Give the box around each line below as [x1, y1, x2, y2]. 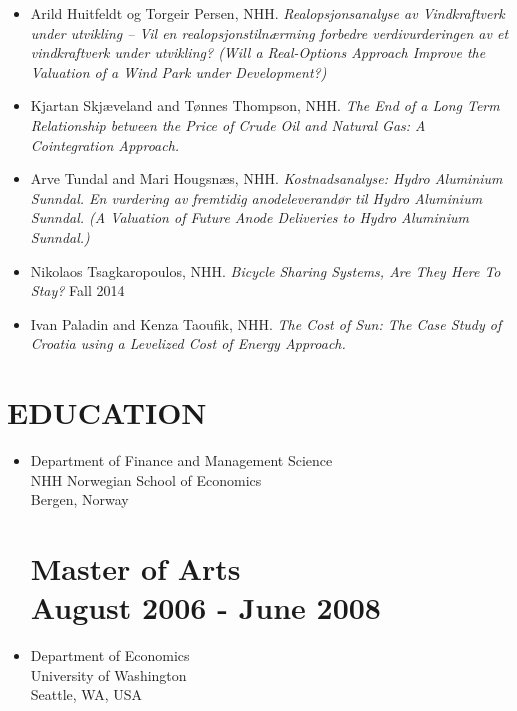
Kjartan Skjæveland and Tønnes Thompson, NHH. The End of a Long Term [30, 95, 500, 116]
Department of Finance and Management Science [30, 450, 333, 471]
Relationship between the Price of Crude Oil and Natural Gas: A [30, 114, 426, 135]
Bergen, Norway [30, 489, 129, 510]
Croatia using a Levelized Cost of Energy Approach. [30, 333, 346, 354]
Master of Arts [30, 548, 241, 588]
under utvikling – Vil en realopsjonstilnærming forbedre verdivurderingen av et [30, 22, 509, 43]
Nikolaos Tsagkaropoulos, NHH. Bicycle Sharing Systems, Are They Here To [30, 260, 501, 281]
